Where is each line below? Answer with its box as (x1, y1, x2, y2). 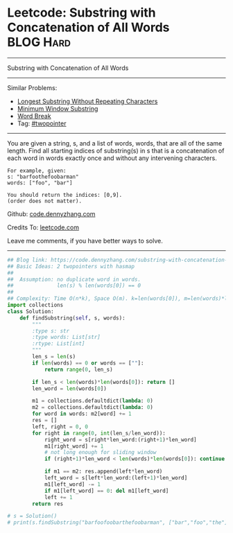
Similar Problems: (7, 83, 58, 91)
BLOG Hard (7, 35, 71, 50)
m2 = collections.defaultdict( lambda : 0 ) (32, 404, 154, 411)
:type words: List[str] (32, 334, 101, 341)
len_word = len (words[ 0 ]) (32, 385, 107, 392)
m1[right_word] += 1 (44, 442, 104, 450)
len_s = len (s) (32, 353, 76, 360)
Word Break (17, 112, 51, 120)
